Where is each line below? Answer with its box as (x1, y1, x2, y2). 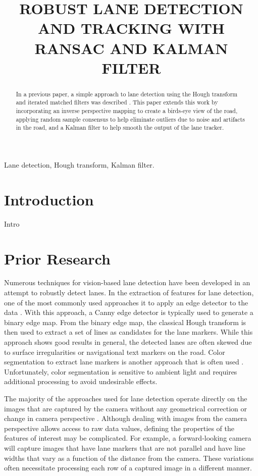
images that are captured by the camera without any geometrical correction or (4, 403, 247, 413)
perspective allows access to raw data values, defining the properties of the (4, 422, 234, 433)
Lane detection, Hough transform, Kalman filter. (4, 160, 154, 170)
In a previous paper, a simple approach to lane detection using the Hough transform (16, 89, 238, 98)
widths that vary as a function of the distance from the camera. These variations (4, 452, 254, 463)
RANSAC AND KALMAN (34, 37, 228, 58)
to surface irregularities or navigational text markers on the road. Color (4, 346, 225, 357)
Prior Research (4, 248, 111, 269)
